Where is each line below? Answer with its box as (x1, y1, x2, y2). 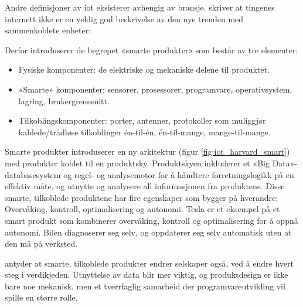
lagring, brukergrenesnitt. (18, 94, 110, 107)
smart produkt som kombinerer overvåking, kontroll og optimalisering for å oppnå (5, 214, 298, 226)
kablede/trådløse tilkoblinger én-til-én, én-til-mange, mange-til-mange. (18, 125, 271, 138)
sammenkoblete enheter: (5, 24, 91, 36)
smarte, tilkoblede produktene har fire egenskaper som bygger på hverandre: (5, 191, 278, 203)
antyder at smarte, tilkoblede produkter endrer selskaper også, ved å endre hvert (5, 257, 294, 269)
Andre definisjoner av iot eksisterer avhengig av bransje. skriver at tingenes (5, 1, 275, 13)
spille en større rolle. (5, 291, 78, 303)
